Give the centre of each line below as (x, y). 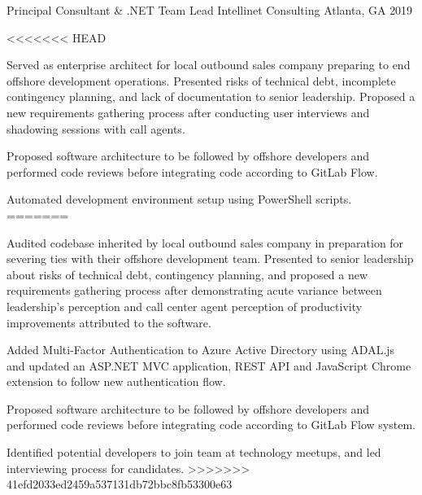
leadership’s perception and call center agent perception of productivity (185, 306)
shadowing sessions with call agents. (96, 128)
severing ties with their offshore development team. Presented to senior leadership (210, 258)
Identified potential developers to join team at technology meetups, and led (194, 452)
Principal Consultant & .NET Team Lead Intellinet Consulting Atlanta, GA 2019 (210, 10)
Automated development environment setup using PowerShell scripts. (179, 199)
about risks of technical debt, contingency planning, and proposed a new (187, 274)
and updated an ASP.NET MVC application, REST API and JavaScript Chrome (209, 365)
